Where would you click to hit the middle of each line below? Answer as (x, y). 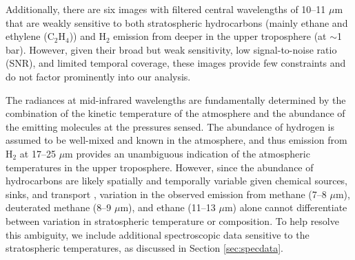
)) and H (88, 36)
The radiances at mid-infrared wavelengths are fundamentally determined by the (176, 99)
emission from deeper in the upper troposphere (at (220, 36)
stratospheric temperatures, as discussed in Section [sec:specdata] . (144, 248)
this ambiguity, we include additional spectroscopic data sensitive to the (158, 234)
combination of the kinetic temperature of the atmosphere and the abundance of (175, 113)
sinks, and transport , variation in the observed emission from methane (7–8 (166, 194)
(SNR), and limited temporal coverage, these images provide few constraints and (176, 63)
